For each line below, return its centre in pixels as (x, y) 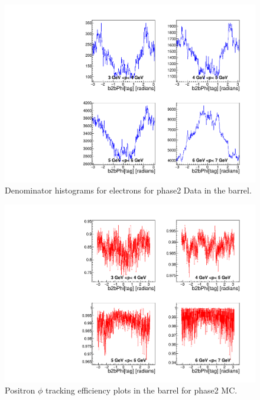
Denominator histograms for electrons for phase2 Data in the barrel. (128, 190)
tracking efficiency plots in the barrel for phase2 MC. (141, 390)
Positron (20, 390)
